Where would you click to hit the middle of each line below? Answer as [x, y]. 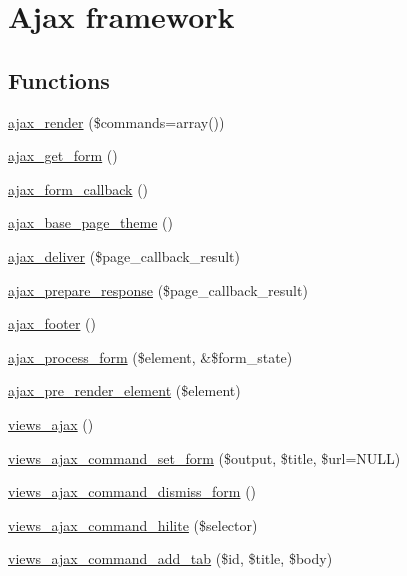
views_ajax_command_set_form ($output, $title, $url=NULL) [204, 457]
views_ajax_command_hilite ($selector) [133, 524]
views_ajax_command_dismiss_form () [132, 491]
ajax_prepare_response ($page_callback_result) [158, 289]
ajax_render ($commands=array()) [116, 121]
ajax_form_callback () [78, 188]
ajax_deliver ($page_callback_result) [124, 255]
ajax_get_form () [63, 155]
